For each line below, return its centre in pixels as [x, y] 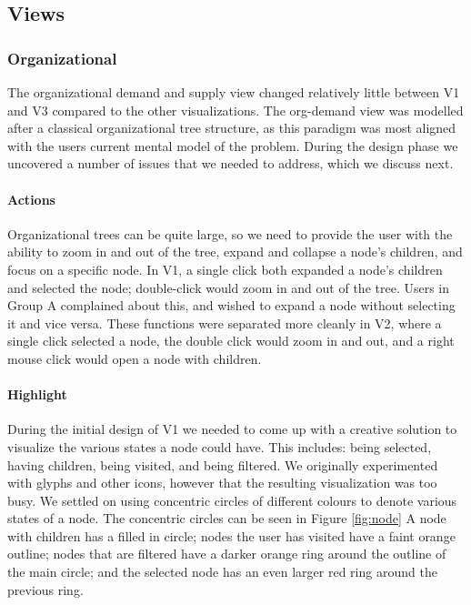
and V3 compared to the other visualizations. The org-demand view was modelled [235, 110]
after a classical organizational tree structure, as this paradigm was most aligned [232, 128]
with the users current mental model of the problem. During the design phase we [233, 145]
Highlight [37, 394]
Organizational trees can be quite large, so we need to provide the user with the [230, 233]
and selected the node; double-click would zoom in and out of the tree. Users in [229, 287]
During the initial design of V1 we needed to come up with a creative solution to [232, 429]
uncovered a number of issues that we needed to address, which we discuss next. [230, 163]
